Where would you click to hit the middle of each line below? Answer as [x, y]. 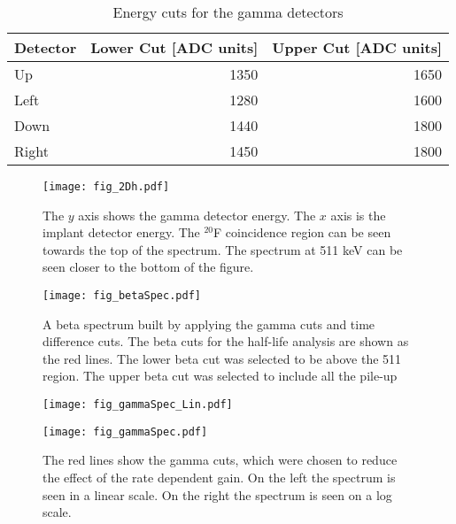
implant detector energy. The [121, 232]
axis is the [358, 215]
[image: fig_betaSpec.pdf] [122, 296]
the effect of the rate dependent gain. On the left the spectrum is [219, 477]
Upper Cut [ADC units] [357, 47]
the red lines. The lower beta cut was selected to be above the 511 [222, 358]
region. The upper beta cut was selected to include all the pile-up [220, 376]
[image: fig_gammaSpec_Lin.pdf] [138, 405]
